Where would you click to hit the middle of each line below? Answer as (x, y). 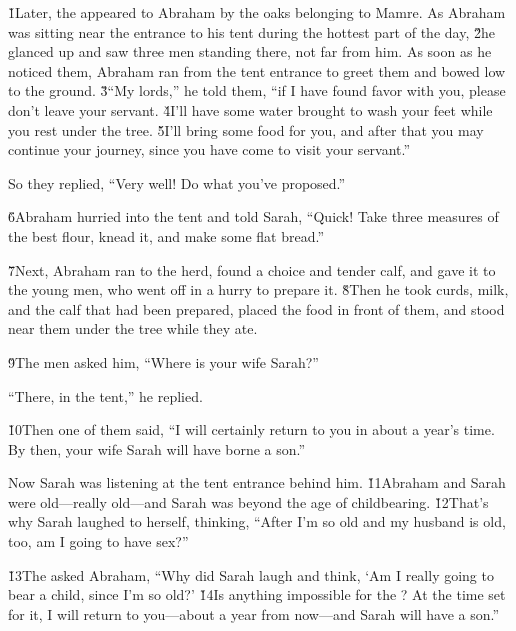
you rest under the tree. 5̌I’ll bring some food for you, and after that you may (246, 129)
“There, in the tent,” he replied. (105, 395)
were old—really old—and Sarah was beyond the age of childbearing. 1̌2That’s (248, 501)
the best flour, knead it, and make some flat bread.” (166, 235)
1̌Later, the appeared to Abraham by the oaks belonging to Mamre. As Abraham (257, 12)
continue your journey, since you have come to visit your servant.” (209, 149)
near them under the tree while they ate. (133, 328)
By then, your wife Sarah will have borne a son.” (157, 448)
